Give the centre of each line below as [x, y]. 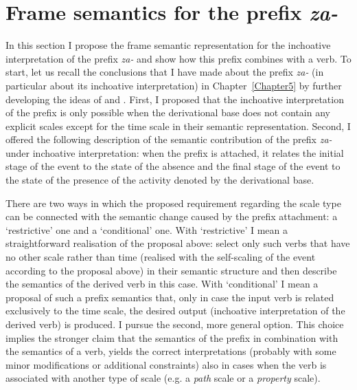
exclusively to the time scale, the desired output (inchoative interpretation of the [175, 311]
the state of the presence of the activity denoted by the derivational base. [160, 180]
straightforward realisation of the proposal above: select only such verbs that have [178, 243]
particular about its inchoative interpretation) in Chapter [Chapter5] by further [174, 85]
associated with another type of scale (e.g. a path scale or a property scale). [163, 378]
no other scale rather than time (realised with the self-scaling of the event [161, 257]
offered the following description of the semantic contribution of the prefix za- [169, 139]
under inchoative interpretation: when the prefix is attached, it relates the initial [175, 152]
